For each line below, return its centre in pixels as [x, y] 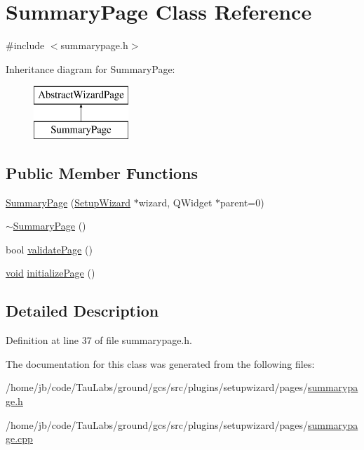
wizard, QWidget [175, 202]
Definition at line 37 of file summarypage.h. [99, 340]
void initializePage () [50, 273]
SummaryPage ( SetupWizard [68, 202]
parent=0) [242, 202]
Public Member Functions [102, 172]
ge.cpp [19, 438]
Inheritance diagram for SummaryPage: [90, 68]
